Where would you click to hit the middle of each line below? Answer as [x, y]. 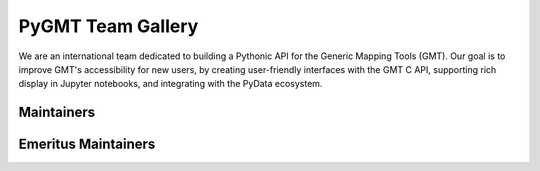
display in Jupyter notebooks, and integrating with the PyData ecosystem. [170, 84]
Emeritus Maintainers [87, 144]
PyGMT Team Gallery [108, 26]
